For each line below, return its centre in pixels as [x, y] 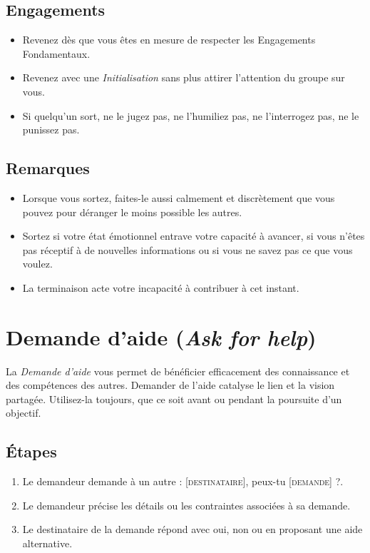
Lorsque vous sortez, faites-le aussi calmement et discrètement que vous [179, 197]
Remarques [48, 168]
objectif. [24, 413]
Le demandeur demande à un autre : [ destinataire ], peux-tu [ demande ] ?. [183, 481]
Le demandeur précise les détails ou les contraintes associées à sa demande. [186, 505]
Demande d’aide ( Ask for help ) [161, 337]
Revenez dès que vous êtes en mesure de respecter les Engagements [169, 40]
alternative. [47, 543]
